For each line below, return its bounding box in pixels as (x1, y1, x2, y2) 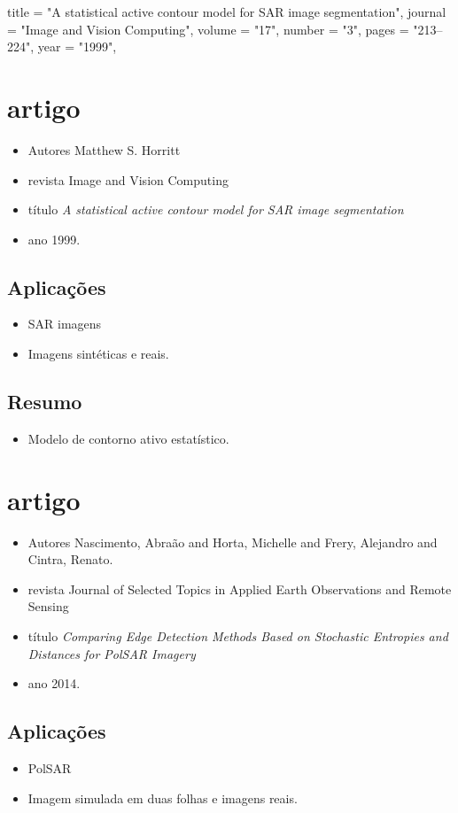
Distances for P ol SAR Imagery (27, 644, 196, 662)
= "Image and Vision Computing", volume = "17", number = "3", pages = (7, 19, 409, 38)
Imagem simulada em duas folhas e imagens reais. (27, 788, 298, 807)
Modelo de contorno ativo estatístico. (27, 429, 229, 447)
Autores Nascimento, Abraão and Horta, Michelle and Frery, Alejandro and (27, 532, 438, 551)
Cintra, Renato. (27, 550, 113, 569)
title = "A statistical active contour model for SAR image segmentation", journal (7, 3, 446, 20)
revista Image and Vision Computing (27, 170, 229, 189)
